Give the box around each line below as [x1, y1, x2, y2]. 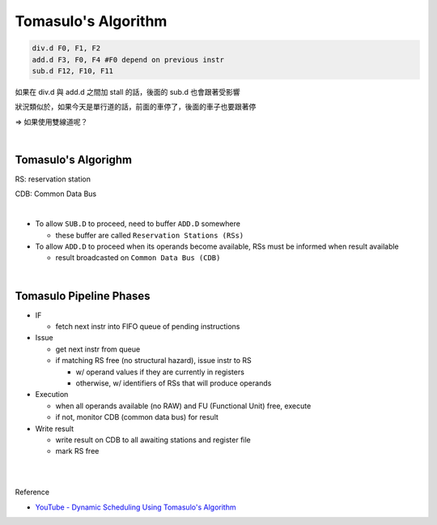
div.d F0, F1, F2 [32, 44, 101, 53]
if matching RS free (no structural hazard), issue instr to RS [55, 356, 252, 365]
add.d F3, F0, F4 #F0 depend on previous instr [32, 55, 224, 64]
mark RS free [55, 446, 100, 456]
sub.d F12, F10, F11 [32, 66, 113, 75]
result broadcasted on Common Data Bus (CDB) [55, 253, 221, 262]
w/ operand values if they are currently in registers [75, 367, 244, 377]
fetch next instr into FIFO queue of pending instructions [55, 322, 240, 331]
